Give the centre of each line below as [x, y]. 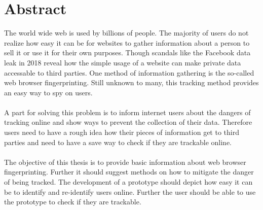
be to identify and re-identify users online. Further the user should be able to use [130, 191]
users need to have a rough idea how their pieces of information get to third [122, 132]
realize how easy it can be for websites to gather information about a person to [127, 42]
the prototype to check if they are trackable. [73, 202]
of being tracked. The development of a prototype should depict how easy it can [128, 182]
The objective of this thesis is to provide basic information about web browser [125, 162]
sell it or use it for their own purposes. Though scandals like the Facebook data [127, 52]
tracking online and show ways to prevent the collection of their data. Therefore [128, 122]
